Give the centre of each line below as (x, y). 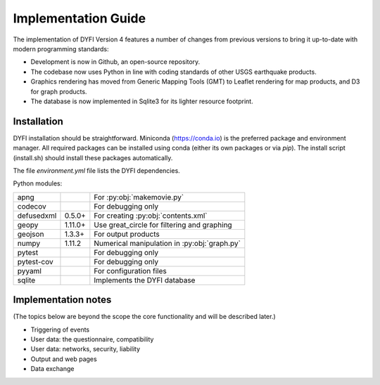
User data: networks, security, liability (85, 349)
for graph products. (59, 91)
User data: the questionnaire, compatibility (92, 339)
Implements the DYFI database (145, 280)
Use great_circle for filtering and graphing (163, 225)
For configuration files (130, 270)
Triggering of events (60, 329)
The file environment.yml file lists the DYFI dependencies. (97, 170)
